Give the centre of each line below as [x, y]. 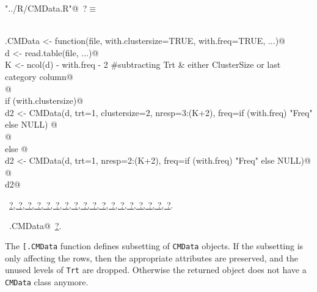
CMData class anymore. [47, 282]
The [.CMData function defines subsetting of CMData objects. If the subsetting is [154, 246]
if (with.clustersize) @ [44, 100]
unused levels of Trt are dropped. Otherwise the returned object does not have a [156, 270]
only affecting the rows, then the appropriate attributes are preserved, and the [152, 257]
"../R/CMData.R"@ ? [46, 8]
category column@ [39, 76]
